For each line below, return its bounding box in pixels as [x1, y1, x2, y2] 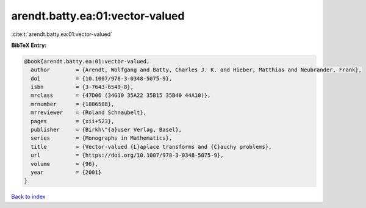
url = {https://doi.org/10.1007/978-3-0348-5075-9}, [30, 152, 224, 159]
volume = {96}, [30, 160, 99, 167]
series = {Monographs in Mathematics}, [30, 135, 173, 142]
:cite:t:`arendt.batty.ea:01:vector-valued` [11, 30, 113, 38]
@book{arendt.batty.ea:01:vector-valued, [24, 58, 150, 65]
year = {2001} [30, 169, 102, 176]
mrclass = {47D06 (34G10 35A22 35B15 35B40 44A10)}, [30, 92, 211, 99]
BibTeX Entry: [11, 41, 47, 49]
